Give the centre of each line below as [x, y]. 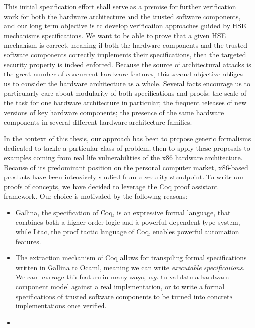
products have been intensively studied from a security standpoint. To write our [124, 177]
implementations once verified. [61, 306]
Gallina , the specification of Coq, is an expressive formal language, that [123, 212]
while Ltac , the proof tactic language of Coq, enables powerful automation [127, 232]
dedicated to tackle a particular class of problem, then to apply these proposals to [127, 148]
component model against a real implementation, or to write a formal [120, 287]
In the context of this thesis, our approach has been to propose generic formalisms [127, 138]
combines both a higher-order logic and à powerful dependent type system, [128, 222]
